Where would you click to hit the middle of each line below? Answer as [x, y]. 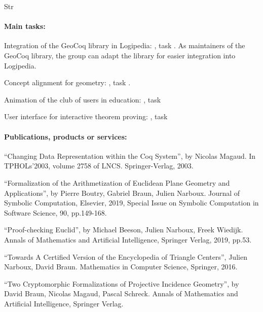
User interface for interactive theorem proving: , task [86, 116]
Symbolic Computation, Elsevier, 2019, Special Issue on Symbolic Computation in [131, 203]
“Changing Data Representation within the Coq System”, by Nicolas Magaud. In [130, 155]
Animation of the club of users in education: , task [83, 99]
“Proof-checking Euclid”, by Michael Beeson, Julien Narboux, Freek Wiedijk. [124, 230]
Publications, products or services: [66, 136]
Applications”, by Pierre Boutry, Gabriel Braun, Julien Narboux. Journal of [122, 193]
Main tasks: [25, 26]
